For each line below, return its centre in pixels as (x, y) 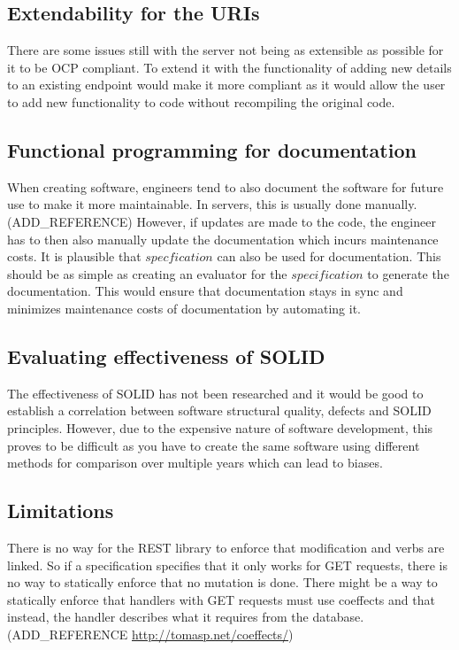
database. (338, 617)
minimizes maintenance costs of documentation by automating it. (184, 308)
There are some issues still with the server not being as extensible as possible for (226, 50)
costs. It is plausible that (74, 256)
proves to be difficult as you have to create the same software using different (214, 445)
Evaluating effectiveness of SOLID (166, 356)
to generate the (408, 273)
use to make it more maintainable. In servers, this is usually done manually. (212, 204)
